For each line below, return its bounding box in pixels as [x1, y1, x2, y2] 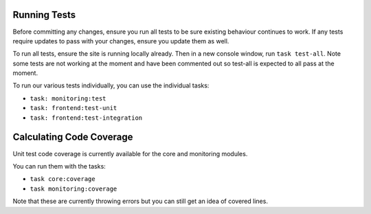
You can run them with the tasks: [12, 162, 106, 170]
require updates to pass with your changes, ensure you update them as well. [12, 36, 229, 45]
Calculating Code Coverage [12, 131, 133, 143]
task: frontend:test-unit [30, 104, 117, 112]
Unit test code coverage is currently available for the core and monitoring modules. [12, 149, 248, 158]
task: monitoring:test [30, 94, 106, 103]
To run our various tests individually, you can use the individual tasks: [12, 81, 210, 89]
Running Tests [12, 9, 76, 21]
